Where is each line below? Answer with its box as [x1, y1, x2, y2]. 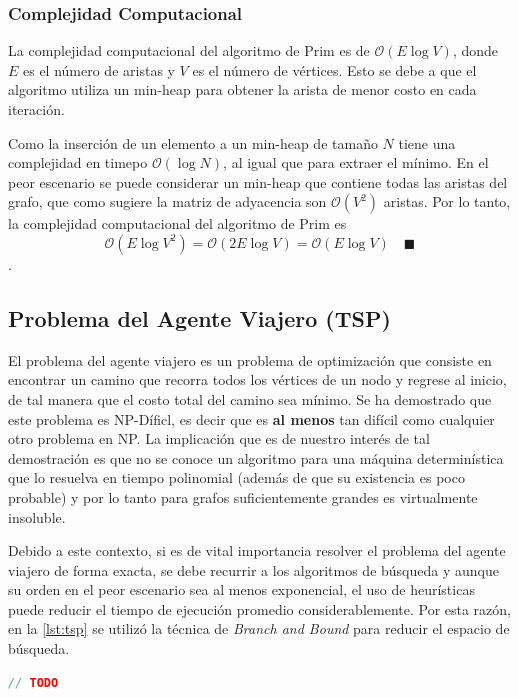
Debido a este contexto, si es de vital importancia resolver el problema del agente [8, 540, 506, 561]
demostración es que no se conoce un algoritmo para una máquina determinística [8, 447, 504, 468]
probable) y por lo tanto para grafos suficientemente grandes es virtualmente [8, 486, 478, 507]
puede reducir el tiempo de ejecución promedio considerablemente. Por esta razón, [8, 598, 512, 619]
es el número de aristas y [23, 59, 175, 80]
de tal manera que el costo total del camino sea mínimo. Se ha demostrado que [8, 388, 492, 409]
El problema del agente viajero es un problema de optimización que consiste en [8, 349, 492, 370]
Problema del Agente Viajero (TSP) [8, 302, 391, 333]
